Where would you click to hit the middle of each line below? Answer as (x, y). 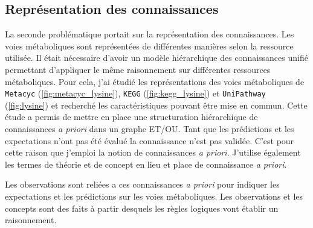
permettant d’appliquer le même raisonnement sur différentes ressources (138, 69)
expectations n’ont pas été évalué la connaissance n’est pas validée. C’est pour (150, 140)
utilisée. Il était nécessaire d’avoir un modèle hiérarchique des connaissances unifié (156, 58)
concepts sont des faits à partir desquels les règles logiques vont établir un (142, 208)
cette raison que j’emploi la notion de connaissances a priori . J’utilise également (153, 152)
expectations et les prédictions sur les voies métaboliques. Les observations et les (154, 196)
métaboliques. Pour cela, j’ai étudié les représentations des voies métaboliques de (155, 81)
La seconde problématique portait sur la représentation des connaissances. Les (150, 34)
